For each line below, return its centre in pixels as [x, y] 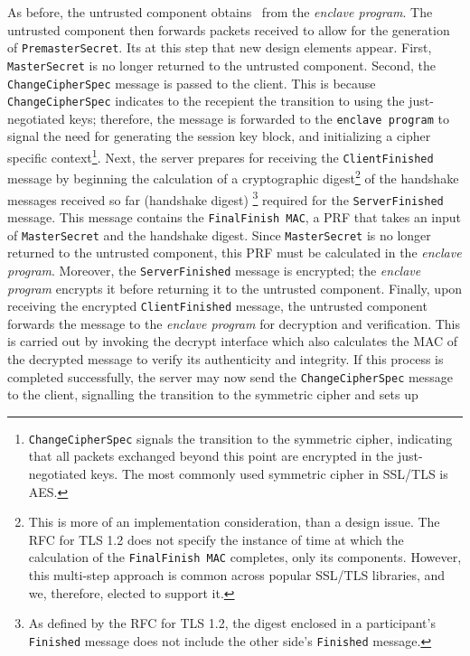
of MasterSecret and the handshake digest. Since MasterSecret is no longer [219, 234]
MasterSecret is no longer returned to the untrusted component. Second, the [221, 65]
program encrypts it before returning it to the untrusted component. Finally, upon [235, 288]
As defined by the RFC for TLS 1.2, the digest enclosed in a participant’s [232, 623]
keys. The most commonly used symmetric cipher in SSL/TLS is [269, 474]
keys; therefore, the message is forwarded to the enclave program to [259, 118]
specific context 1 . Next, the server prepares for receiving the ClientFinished [221, 156]
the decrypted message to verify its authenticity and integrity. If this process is [226, 358]
